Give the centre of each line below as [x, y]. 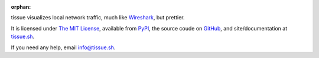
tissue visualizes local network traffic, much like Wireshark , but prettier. [98, 18]
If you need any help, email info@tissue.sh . [63, 47]
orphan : [21, 7]
